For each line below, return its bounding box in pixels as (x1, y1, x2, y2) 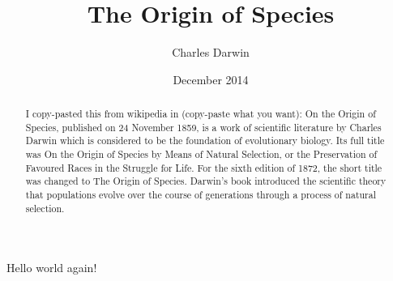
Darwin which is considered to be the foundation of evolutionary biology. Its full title (25, 134, 385, 147)
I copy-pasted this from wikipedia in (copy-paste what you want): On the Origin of (25, 107, 376, 121)
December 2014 (173, 70, 249, 87)
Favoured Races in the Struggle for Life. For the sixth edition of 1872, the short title (25, 160, 382, 174)
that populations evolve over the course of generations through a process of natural (25, 188, 377, 202)
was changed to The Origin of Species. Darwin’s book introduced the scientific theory (25, 174, 387, 188)
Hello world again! (6, 259, 97, 276)
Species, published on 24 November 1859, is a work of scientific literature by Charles (25, 120, 382, 134)
